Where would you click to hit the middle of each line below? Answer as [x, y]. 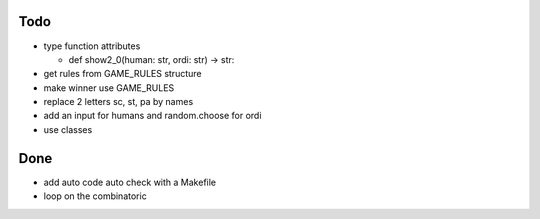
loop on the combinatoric [95, 196]
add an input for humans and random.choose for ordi [152, 116]
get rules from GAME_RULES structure [122, 74]
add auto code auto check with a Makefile [130, 182]
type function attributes [92, 46]
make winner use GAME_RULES [109, 87]
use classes [68, 129]
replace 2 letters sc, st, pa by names [118, 102]
